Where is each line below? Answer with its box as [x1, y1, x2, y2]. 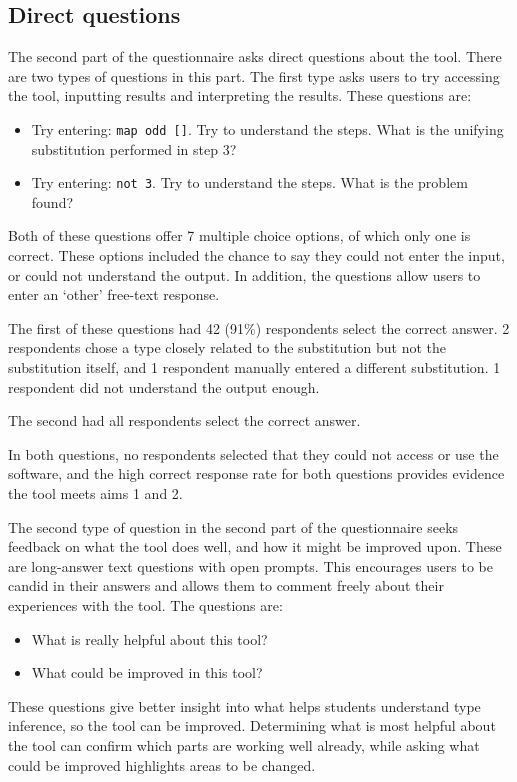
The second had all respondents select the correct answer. [8, 410, 361, 431]
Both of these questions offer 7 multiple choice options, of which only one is [8, 225, 471, 246]
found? [31, 191, 74, 212]
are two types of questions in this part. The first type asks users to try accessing [8, 65, 500, 86]
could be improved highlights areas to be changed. [8, 754, 316, 775]
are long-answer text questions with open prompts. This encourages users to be [8, 555, 493, 576]
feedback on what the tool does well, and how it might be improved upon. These [8, 536, 502, 557]
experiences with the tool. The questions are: [8, 594, 283, 615]
